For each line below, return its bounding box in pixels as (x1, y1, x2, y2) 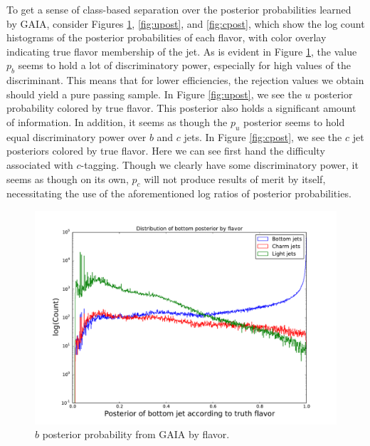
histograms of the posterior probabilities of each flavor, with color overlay (6, 30, 327, 45)
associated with (6, 157, 73, 172)
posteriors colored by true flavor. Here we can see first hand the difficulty (6, 143, 325, 158)
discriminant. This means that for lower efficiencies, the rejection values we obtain (6, 73, 364, 88)
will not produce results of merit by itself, (144, 171, 326, 186)
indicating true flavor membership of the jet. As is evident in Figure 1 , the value (6, 43, 357, 58)
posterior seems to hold (243, 114, 345, 129)
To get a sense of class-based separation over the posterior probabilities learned (6, 2, 351, 16)
